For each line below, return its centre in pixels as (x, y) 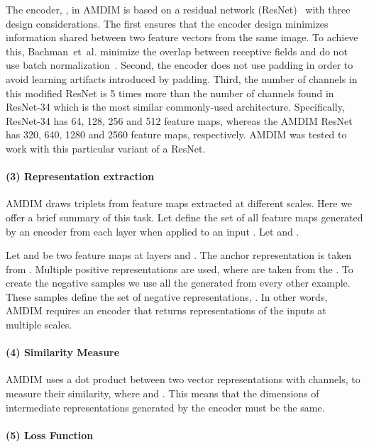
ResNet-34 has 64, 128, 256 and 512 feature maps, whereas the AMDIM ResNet (179, 120)
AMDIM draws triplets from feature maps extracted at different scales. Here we (179, 203)
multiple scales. (39, 325)
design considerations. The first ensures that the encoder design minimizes (167, 23)
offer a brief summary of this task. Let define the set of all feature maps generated (184, 217)
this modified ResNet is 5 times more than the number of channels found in (170, 93)
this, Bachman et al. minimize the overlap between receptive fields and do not (177, 51)
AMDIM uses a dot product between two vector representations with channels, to (183, 379)
